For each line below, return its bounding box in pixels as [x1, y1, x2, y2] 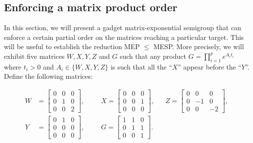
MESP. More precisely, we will [153, 41, 244, 52]
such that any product [119, 51, 186, 61]
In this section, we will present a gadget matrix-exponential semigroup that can [4, 22, 241, 33]
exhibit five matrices [4, 51, 65, 61]
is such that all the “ [110, 61, 173, 71]
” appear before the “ [177, 61, 242, 71]
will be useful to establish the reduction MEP [4, 41, 140, 52]
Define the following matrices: [4, 71, 93, 81]
